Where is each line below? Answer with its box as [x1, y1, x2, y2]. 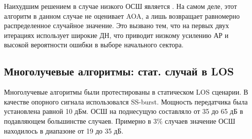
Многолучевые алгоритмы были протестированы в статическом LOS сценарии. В [4, 87, 249, 97]
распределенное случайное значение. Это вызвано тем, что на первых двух [4, 20, 229, 31]
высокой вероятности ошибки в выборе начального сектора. [4, 39, 184, 50]
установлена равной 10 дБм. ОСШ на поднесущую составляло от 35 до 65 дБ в [4, 106, 243, 116]
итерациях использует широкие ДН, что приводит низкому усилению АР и [4, 30, 229, 40]
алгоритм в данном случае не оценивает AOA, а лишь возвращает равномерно [4, 10, 240, 21]
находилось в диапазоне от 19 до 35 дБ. [4, 125, 124, 136]
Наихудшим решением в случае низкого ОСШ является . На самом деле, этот [4, 1, 237, 11]
